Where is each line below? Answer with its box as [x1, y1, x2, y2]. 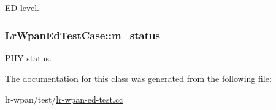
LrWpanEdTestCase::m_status [5, 27, 160, 42]
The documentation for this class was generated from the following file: [5, 72, 272, 85]
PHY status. [5, 51, 52, 64]
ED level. [5, 1, 39, 14]
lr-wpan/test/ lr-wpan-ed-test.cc [5, 93, 123, 105]
